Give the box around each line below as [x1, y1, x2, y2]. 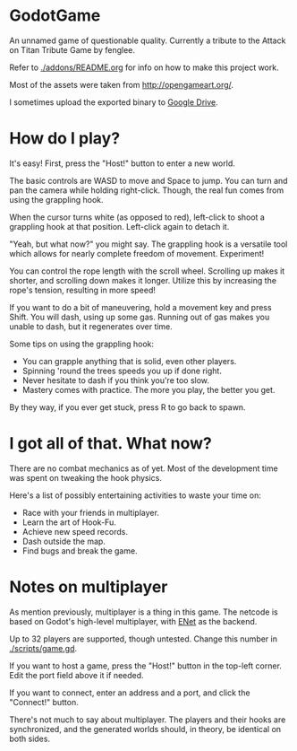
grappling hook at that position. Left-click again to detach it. [9, 221, 230, 231]
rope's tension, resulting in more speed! [9, 284, 157, 295]
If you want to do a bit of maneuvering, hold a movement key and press [9, 301, 272, 312]
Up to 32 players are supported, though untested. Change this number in [9, 633, 277, 644]
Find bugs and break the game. [21, 545, 138, 556]
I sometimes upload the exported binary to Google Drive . [9, 96, 218, 108]
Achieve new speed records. [21, 526, 128, 537]
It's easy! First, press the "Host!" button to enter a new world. [9, 158, 235, 169]
